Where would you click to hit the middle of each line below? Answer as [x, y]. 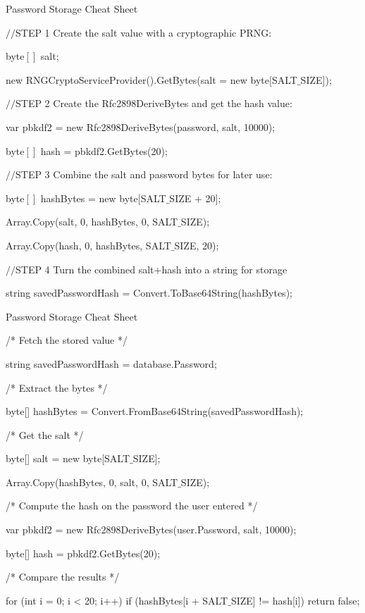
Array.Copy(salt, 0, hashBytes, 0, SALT [92, 222]
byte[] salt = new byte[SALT [68, 458]
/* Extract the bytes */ [57, 387]
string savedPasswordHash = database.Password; [111, 363]
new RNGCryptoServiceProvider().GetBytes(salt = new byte [138, 79]
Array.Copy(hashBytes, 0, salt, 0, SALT [92, 482]
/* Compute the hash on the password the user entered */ [132, 506]
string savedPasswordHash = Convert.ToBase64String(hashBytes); [149, 293]
